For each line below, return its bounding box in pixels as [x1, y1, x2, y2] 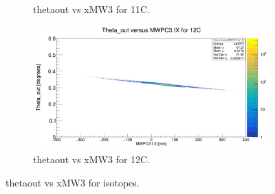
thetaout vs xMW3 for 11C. [33, 2, 151, 16]
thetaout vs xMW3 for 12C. [33, 151, 151, 166]
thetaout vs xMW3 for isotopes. [5, 175, 140, 189]
